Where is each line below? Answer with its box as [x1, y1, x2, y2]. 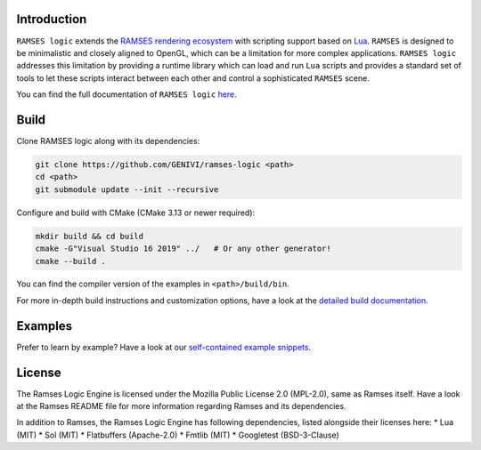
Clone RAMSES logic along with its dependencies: [16, 135, 200, 146]
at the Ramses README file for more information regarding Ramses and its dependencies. [16, 401, 346, 412]
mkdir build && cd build [35, 231, 144, 241]
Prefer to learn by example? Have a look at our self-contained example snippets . [16, 342, 312, 352]
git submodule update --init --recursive [35, 184, 219, 195]
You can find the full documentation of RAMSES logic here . [16, 89, 238, 100]
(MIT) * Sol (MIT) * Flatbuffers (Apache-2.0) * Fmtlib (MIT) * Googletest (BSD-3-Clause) [16, 430, 340, 440]
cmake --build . [35, 256, 107, 266]
